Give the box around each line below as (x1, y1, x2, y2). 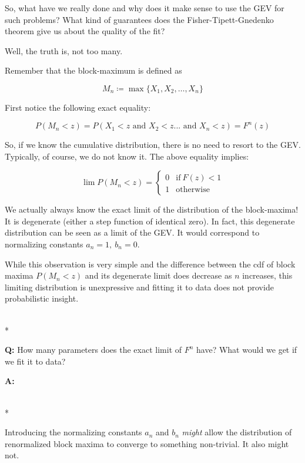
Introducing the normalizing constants (5, 426, 142, 438)
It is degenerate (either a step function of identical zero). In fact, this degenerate (5, 214, 295, 227)
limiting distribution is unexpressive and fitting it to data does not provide (5, 280, 274, 293)
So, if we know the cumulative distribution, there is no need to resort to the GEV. (5, 138, 301, 151)
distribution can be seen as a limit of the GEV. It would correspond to (5, 226, 260, 239)
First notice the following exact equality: (5, 101, 151, 113)
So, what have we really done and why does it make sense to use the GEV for (5, 2, 284, 14)
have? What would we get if (196, 343, 297, 356)
